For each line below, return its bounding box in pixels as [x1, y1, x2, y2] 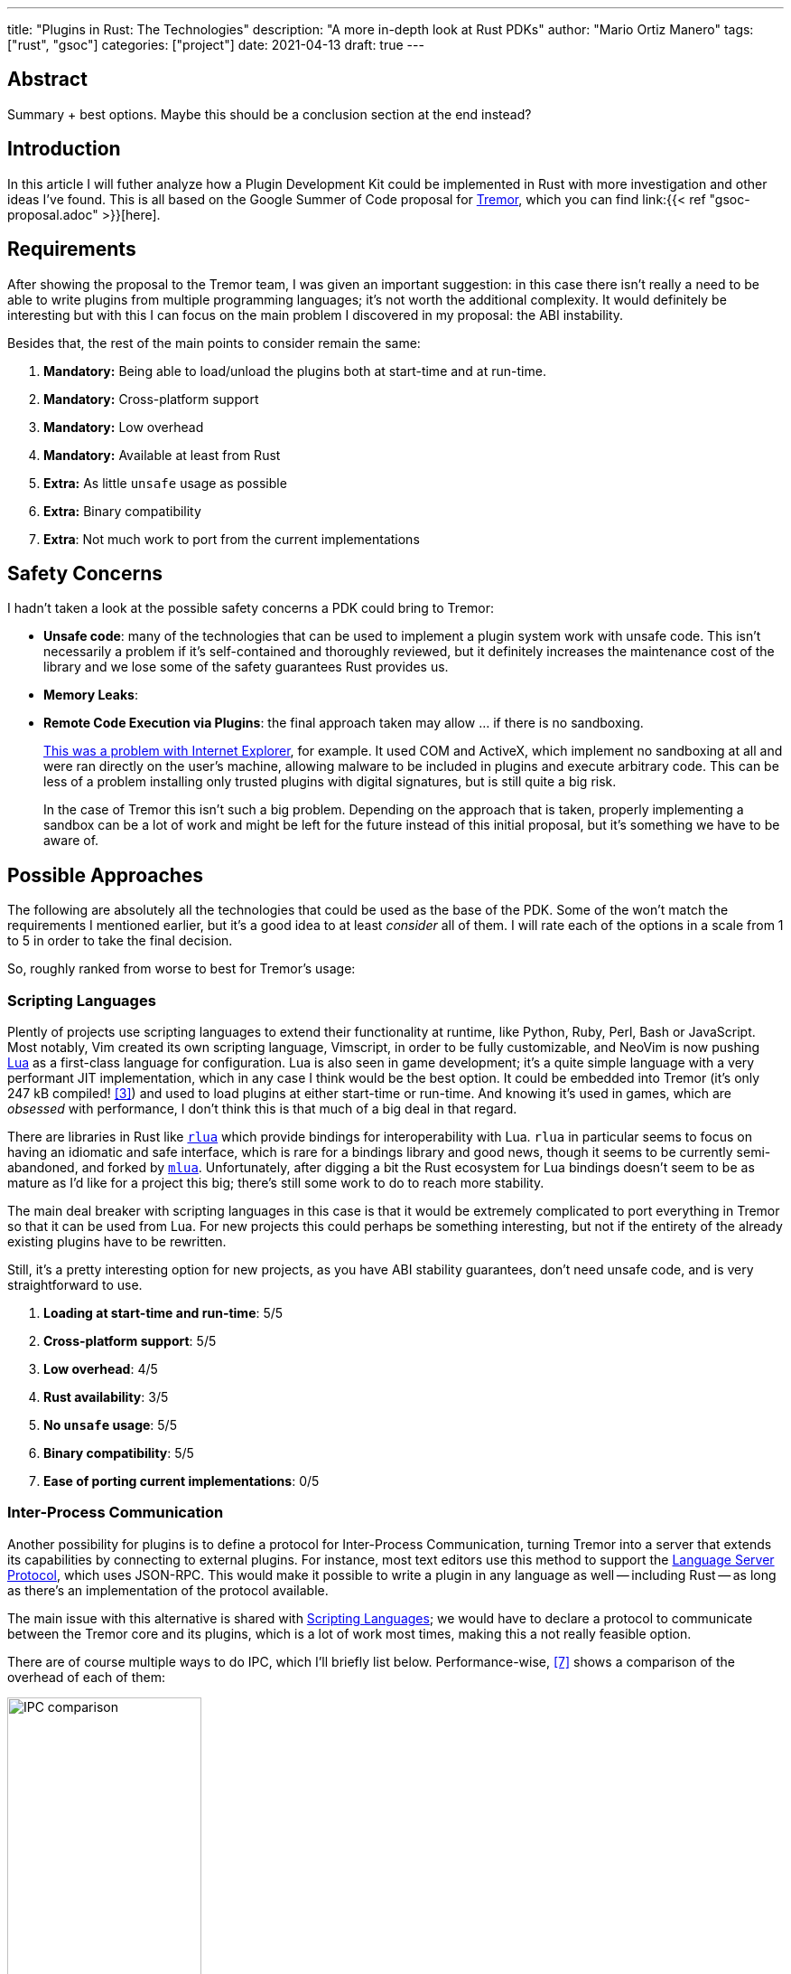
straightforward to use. [7, 1276, 143, 1292]
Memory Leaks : [43, 687, 138, 703]
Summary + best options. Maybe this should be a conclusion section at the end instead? [7, 106, 532, 122]
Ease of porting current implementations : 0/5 [43, 1472, 320, 1489]
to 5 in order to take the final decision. [7, 933, 233, 949]
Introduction [7, 137, 121, 161]
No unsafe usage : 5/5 [43, 1416, 177, 1433]
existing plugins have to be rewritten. [7, 1233, 227, 1249]
